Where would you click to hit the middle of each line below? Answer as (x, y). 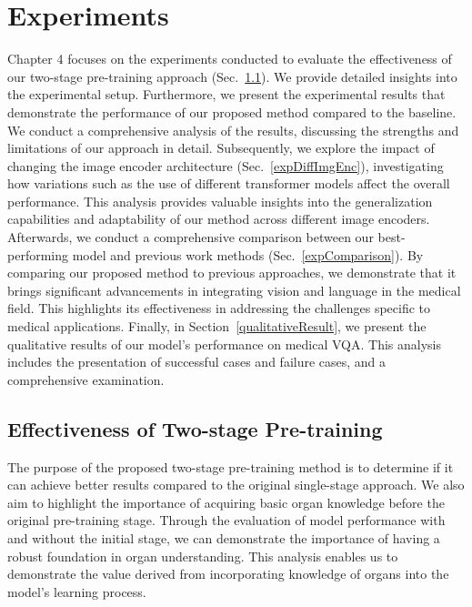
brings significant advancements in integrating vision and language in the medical (234, 290)
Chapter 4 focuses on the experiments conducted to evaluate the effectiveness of (230, 59)
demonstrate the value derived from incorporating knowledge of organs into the (228, 574)
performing (38, 254)
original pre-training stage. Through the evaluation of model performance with (226, 520)
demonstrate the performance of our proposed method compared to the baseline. (232, 111)
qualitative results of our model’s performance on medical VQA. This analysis (225, 344)
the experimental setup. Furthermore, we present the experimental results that (226, 94)
